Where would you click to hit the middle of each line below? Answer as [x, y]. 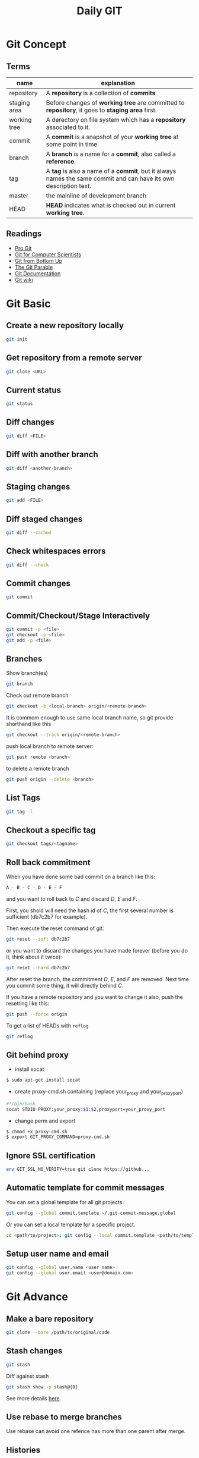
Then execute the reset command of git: [55, 928]
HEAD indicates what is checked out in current [111, 205]
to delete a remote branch [38, 768]
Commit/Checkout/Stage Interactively [78, 616]
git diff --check [28, 565]
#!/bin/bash [21, 1104]
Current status [33, 390]
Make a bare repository [50, 1319]
